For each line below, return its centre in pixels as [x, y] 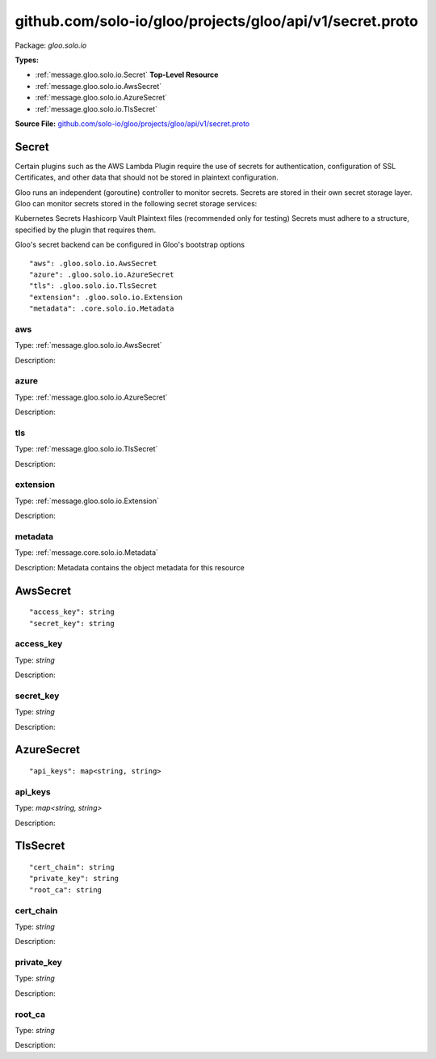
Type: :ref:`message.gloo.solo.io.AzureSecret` [92, 397]
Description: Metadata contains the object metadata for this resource [130, 567]
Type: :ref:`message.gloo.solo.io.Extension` [87, 501]
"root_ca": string [66, 890]
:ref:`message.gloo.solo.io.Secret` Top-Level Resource [127, 75]
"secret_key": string [72, 623]
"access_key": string [72, 612]
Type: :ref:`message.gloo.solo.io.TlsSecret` [86, 449]
